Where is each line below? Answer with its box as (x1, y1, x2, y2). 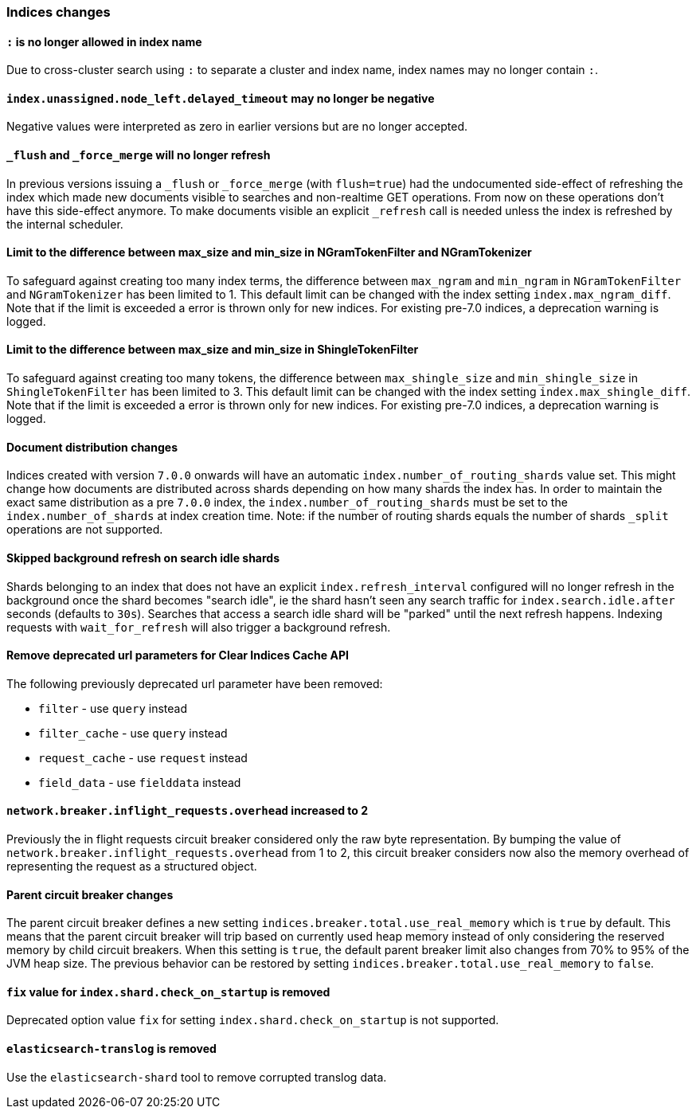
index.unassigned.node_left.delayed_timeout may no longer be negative (6, 91, 435, 105)
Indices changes (6, 4, 111, 20)
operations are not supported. (6, 522, 163, 537)
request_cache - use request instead (38, 750, 248, 765)
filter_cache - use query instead (38, 726, 228, 740)
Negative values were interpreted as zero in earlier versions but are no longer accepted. (6, 119, 468, 134)
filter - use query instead (38, 701, 187, 715)
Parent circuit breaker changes (6, 887, 174, 902)
